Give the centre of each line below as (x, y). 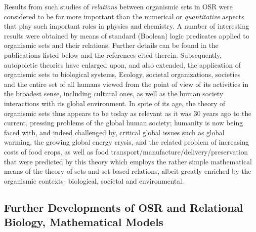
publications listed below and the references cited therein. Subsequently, (113, 55)
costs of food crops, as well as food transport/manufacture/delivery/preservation (126, 151)
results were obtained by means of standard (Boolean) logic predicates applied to (127, 35)
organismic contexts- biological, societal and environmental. (94, 180)
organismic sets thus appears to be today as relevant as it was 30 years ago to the (128, 113)
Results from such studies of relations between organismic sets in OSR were (118, 6)
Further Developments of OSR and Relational (124, 207)
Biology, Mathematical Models (84, 222)
